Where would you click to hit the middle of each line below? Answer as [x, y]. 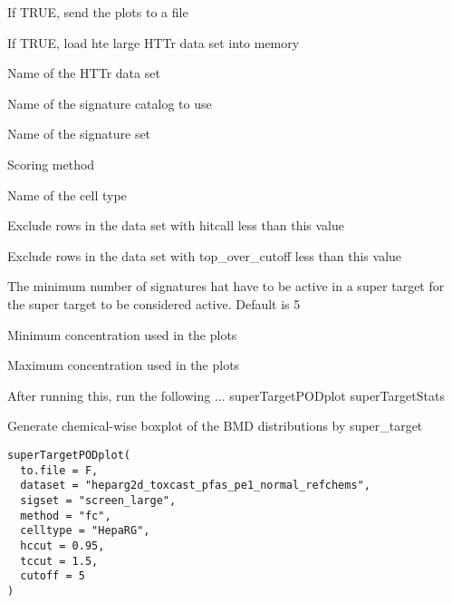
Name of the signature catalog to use [110, 103]
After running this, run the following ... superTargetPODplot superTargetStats [226, 395]
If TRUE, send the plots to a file [98, 12]
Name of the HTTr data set [84, 73]
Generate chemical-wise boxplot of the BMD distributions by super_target [215, 426]
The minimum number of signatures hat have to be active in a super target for [226, 286]
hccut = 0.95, [63, 545]
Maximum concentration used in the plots [124, 365]
